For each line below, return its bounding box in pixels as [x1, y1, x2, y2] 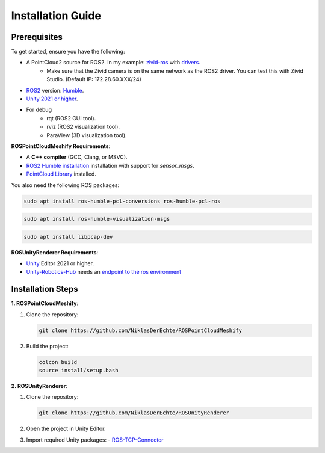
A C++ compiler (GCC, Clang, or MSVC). [26, 153, 128, 161]
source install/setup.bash [39, 367, 119, 374]
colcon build [39, 359, 78, 365]
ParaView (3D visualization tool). [46, 131, 127, 138]
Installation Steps [11, 284, 78, 294]
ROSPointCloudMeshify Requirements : [11, 142, 111, 150]
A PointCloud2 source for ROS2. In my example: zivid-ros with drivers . [26, 59, 201, 66]
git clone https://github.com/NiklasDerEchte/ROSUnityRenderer [39, 410, 230, 416]
